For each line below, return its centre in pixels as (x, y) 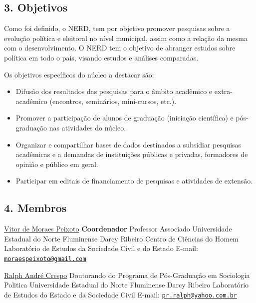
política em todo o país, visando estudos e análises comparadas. (101, 57)
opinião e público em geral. (57, 164)
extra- (223, 91)
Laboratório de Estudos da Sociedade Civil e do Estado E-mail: (101, 248)
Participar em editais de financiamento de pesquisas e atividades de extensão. (134, 181)
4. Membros (35, 208)
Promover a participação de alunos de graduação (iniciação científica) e (125, 118)
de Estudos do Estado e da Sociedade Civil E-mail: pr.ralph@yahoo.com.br (121, 294)
